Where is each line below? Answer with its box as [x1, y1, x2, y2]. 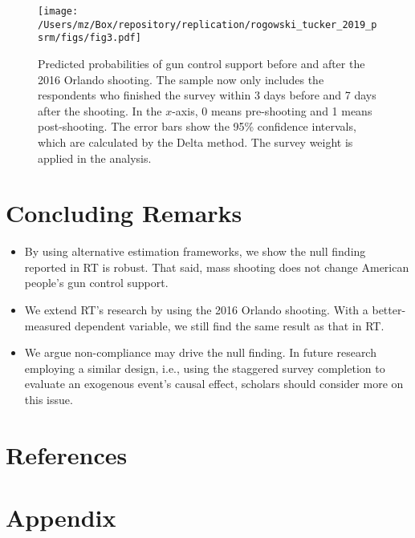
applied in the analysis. [38, 149, 152, 166]
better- [372, 301, 406, 318]
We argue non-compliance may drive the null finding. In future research [24, 344, 376, 361]
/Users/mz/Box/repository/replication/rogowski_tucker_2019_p [38, 18, 377, 30]
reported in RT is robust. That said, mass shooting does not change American [24, 258, 409, 275]
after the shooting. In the [38, 102, 162, 119]
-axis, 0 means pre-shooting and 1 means [172, 102, 372, 119]
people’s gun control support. [24, 274, 169, 291]
